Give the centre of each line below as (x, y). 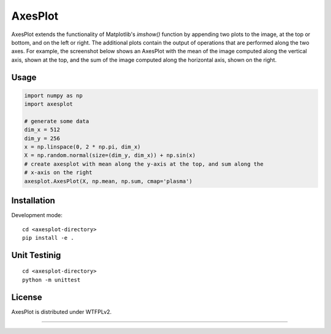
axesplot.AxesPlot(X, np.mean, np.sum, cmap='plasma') (108, 181)
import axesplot (49, 104)
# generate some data (57, 121)
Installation (33, 201)
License (27, 297)
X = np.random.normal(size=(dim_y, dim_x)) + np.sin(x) (110, 155)
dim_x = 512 (42, 130)
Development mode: (37, 215)
